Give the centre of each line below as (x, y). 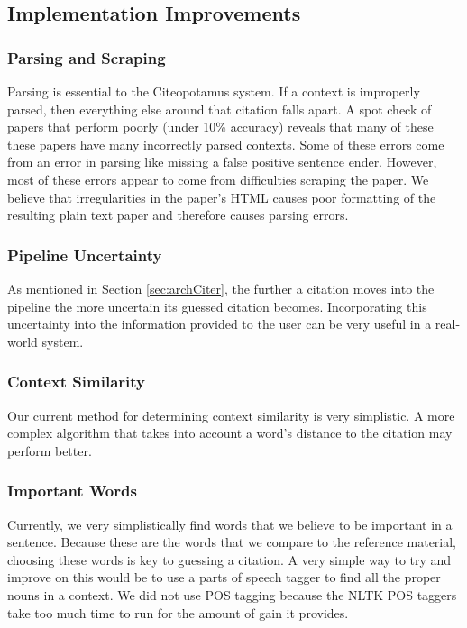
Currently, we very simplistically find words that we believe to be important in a (230, 524)
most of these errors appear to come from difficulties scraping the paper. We (218, 179)
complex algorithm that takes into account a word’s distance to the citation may (230, 433)
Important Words (72, 491)
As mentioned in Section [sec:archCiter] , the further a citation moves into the (221, 288)
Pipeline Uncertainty (85, 255)
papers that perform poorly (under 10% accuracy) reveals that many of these (220, 127)
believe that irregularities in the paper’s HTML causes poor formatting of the (222, 197)
